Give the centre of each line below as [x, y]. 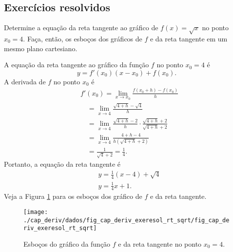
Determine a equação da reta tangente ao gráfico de [81, 28]
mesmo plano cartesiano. [41, 48]
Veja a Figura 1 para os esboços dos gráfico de [73, 196]
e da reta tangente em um [189, 38]
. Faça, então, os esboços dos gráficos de [83, 38]
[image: [36, 212]
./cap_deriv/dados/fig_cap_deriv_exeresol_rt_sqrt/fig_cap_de [126, 220]
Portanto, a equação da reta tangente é [62, 164]
